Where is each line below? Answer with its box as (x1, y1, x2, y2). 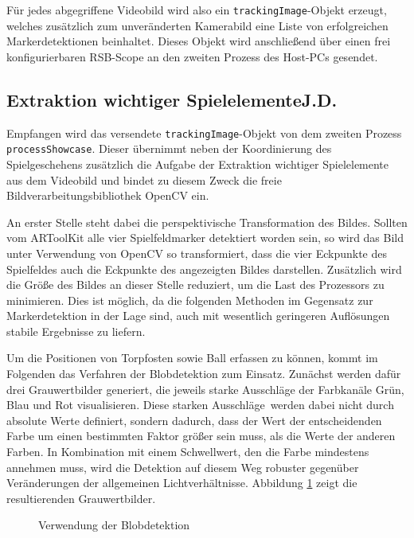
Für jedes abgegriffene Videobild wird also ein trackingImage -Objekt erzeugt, (6, 2, 387, 18)
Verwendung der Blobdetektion (38, 517, 190, 533)
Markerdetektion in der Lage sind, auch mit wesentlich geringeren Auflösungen (6, 307, 390, 324)
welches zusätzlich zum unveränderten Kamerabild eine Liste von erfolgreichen (6, 17, 389, 33)
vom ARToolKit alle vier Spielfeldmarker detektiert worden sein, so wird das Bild (6, 229, 404, 246)
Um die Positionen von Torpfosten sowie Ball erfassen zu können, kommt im (6, 349, 378, 366)
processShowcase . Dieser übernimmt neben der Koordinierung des (6, 140, 332, 157)
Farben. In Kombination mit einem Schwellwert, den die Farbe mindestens (6, 443, 369, 460)
